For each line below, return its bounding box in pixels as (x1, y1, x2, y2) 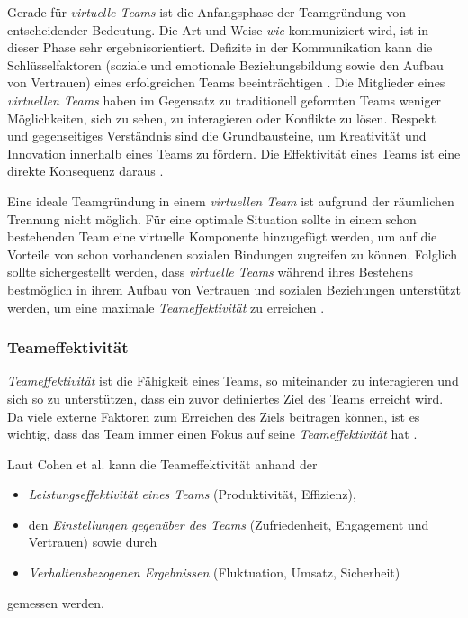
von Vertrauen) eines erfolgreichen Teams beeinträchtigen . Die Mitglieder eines (7, 73, 445, 92)
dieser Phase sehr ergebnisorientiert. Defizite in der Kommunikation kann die (7, 38, 433, 57)
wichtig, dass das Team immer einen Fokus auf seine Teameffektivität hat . (7, 424, 418, 443)
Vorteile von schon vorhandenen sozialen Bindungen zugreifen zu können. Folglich (7, 244, 458, 263)
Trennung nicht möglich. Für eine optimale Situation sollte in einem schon (7, 209, 417, 228)
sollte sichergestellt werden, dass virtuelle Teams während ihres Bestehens (7, 262, 414, 281)
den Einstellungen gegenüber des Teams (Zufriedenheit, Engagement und (28, 514, 429, 533)
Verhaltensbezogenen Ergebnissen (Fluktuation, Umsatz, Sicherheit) (28, 563, 400, 582)
